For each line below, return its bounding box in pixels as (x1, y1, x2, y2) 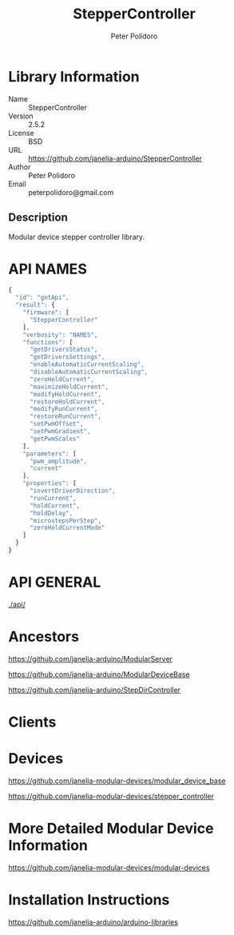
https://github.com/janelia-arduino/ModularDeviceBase (8, 669, 190, 679)
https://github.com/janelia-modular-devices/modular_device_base (8, 776, 226, 786)
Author (8, 161, 31, 172)
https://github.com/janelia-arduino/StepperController (28, 153, 202, 163)
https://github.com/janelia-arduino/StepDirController (8, 685, 181, 694)
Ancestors (8, 628, 80, 646)
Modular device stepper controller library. (8, 232, 145, 241)
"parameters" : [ (22, 449, 77, 458)
